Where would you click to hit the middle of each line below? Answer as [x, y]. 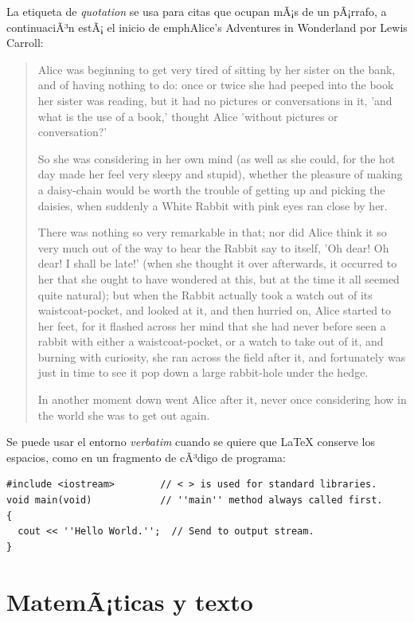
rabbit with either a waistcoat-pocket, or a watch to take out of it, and [211, 341]
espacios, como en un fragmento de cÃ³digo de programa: [146, 457]
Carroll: [25, 43]
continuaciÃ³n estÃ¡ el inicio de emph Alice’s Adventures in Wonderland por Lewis [207, 27]
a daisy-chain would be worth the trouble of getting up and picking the [211, 189]
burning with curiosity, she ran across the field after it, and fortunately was [222, 356]
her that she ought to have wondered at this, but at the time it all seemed [219, 278]
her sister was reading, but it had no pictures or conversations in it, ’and [215, 100]
